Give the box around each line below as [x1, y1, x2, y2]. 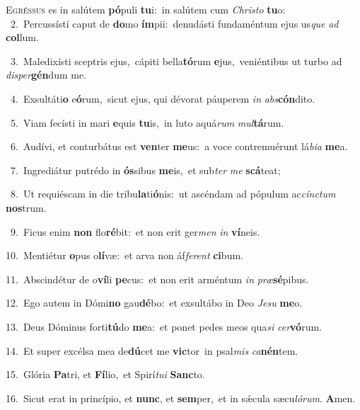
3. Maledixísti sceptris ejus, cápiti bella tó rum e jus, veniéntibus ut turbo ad [10, 53, 342, 68]
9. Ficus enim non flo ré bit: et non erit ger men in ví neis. [10, 224, 260, 239]
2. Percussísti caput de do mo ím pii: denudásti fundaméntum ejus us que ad [10, 16, 339, 30]
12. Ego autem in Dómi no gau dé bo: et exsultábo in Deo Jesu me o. [6, 295, 303, 310]
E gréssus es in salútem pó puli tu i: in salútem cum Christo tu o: [6, 2, 286, 16]
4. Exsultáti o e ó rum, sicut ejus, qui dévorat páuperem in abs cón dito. [10, 91, 315, 106]
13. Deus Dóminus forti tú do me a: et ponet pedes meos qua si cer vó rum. [6, 319, 322, 334]
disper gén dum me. [6, 67, 87, 82]
